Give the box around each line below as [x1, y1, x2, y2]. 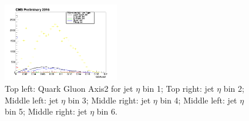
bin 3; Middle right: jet [68, 94, 151, 106]
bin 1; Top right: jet [142, 82, 214, 94]
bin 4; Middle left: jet [160, 94, 237, 106]
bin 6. [96, 105, 117, 117]
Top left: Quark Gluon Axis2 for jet [5, 82, 133, 94]
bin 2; [223, 82, 244, 94]
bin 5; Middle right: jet [5, 105, 88, 117]
